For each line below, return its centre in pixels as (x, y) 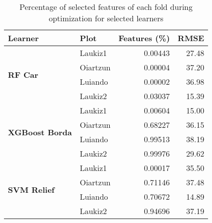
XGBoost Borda (40, 132)
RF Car (23, 74)
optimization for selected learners (106, 18)
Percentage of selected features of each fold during (106, 7)
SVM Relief (31, 189)
